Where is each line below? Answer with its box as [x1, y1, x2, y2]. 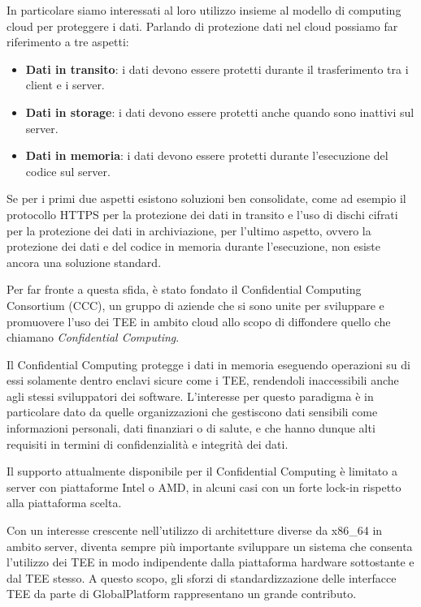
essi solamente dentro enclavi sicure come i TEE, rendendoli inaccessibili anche [7, 372, 399, 389]
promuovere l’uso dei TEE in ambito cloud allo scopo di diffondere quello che [7, 312, 391, 329]
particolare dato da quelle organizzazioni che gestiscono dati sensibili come [7, 403, 378, 420]
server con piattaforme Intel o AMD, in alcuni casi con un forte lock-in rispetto [7, 478, 401, 495]
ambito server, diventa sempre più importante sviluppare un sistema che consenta [7, 537, 413, 554]
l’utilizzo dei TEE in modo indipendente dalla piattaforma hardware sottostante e [7, 553, 414, 570]
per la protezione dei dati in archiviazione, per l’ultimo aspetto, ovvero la [7, 222, 371, 239]
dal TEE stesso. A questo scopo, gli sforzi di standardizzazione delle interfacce [7, 569, 397, 586]
